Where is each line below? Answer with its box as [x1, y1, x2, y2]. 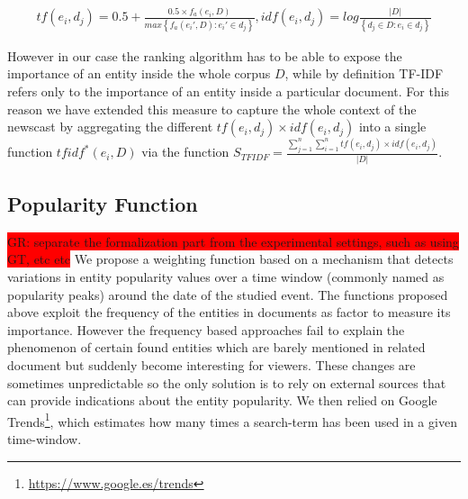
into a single [358, 117, 427, 136]
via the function [141, 142, 229, 161]
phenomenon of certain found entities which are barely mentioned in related [7, 338, 426, 357]
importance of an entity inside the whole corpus [7, 64, 271, 83]
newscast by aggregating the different [7, 117, 213, 136]
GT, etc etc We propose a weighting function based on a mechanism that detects [7, 249, 454, 268]
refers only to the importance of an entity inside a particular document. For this [7, 81, 450, 100]
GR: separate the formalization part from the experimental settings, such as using [7, 231, 459, 250]
